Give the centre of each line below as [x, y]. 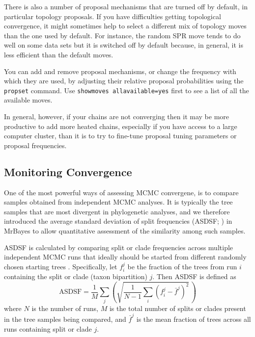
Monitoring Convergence [68, 171]
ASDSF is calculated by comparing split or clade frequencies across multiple [119, 247]
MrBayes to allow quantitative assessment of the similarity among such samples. [125, 230]
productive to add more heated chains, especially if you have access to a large [121, 126]
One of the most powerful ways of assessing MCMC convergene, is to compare [121, 192]
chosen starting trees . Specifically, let [61, 266]
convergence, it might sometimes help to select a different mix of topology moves [125, 26]
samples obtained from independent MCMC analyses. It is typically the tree [118, 202]
